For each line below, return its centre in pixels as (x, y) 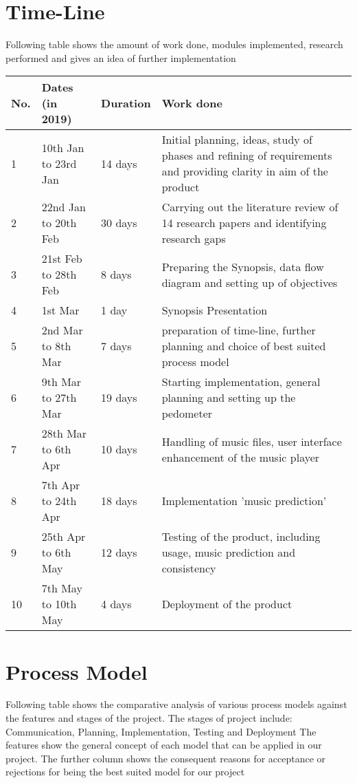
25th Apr (64, 537)
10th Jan (63, 147)
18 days (119, 501)
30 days (119, 223)
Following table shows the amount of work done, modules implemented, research (174, 44)
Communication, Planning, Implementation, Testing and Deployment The (161, 731)
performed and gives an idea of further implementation (121, 57)
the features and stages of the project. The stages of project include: (149, 718)
